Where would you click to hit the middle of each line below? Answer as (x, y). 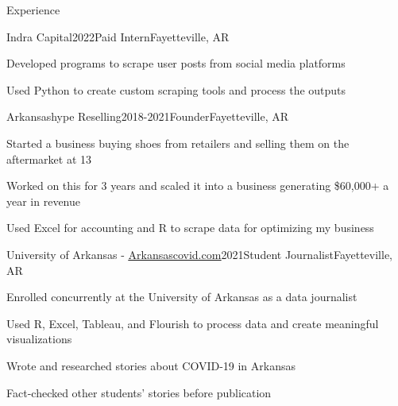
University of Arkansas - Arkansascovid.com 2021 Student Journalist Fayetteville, (199, 254)
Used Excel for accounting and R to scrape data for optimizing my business (190, 228)
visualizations (39, 339)
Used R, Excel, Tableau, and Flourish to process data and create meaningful (193, 323)
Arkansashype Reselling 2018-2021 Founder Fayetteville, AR (148, 116)
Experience (33, 10)
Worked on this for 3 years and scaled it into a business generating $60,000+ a (198, 186)
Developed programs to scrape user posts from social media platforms (176, 63)
